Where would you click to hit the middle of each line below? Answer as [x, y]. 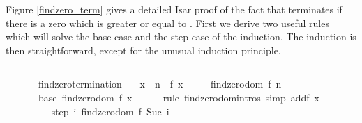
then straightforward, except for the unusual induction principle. [143, 50]
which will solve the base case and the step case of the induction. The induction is [181, 36]
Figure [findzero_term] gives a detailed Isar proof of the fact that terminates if [174, 9]
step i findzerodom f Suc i [110, 111]
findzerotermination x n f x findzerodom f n [160, 84]
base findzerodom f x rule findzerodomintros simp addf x [179, 97]
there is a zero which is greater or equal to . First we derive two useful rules [167, 23]
